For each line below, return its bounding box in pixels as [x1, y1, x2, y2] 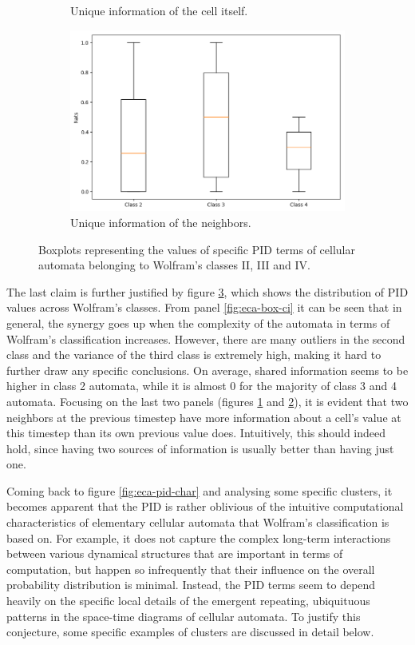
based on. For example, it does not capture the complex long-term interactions [6, 529, 391, 546]
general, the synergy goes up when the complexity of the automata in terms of [6, 314, 390, 331]
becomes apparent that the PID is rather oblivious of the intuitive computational [6, 498, 404, 515]
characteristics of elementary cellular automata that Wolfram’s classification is [6, 514, 389, 531]
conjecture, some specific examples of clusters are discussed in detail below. [6, 623, 374, 640]
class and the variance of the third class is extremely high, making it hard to [6, 346, 381, 363]
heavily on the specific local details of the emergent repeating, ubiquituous [6, 592, 370, 609]
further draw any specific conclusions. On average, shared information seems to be [6, 361, 409, 378]
